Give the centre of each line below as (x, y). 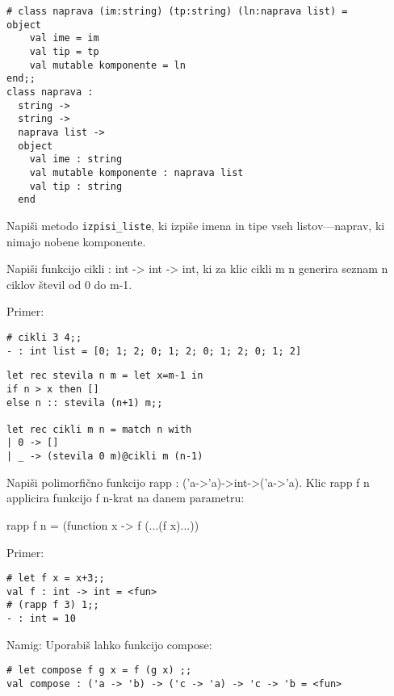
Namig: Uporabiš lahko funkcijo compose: (109, 644)
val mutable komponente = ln (107, 65)
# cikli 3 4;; (44, 337)
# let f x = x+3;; (56, 579)
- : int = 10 (41, 619)
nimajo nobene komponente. (76, 241)
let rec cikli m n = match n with (99, 429)
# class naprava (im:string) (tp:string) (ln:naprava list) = (177, 11)
